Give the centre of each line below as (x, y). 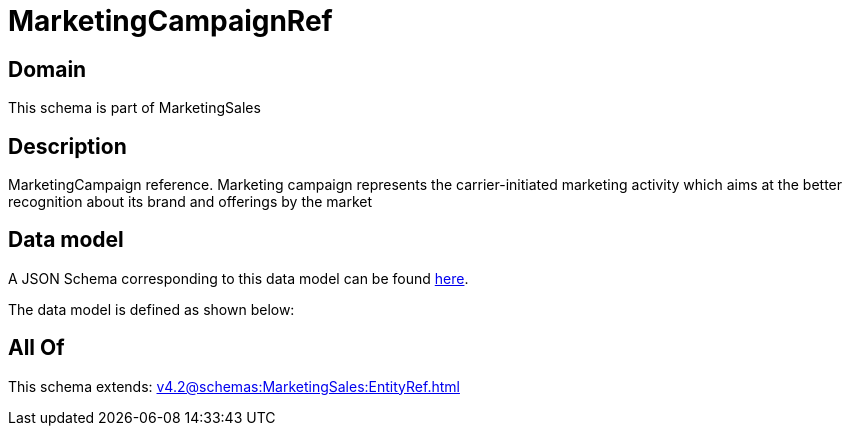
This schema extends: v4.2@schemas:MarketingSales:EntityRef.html (234, 386)
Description (67, 146)
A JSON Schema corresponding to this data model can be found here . (238, 278)
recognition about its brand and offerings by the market (190, 202)
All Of (36, 348)
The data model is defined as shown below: (151, 309)
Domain (47, 69)
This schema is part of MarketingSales (134, 108)
